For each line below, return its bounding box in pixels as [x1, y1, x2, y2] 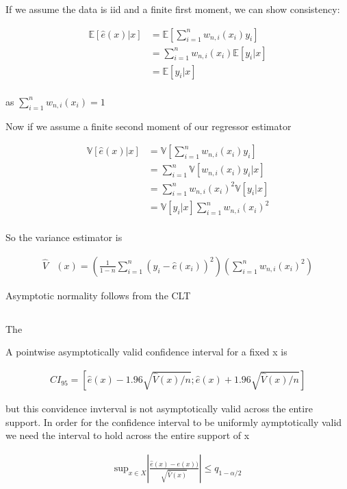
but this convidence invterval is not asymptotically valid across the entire [5, 401, 313, 416]
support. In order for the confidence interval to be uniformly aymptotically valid [5, 414, 342, 429]
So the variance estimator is [5, 230, 123, 244]
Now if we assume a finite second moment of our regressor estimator [5, 118, 292, 133]
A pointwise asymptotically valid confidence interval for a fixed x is [5, 344, 287, 359]
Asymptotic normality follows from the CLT [5, 288, 191, 302]
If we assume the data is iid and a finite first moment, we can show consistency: [5, 2, 340, 16]
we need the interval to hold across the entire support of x [5, 428, 250, 442]
